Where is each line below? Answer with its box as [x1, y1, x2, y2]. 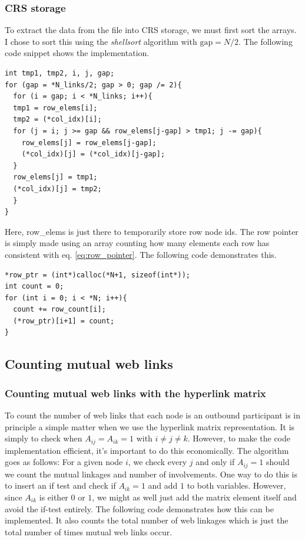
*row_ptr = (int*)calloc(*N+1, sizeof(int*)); [5, 270, 190, 279]
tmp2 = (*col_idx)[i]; [13, 115, 102, 124]
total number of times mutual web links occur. [5, 525, 173, 538]
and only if [195, 456, 235, 468]
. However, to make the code [187, 432, 290, 444]
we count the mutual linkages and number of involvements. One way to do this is [5, 467, 297, 480]
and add [148, 479, 178, 492]
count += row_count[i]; [13, 305, 106, 314]
